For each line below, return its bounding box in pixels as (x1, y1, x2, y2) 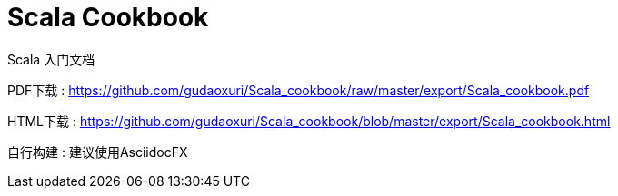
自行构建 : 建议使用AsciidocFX (7, 143, 188, 160)
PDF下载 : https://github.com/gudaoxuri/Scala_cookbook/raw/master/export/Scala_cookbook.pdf (7, 82, 590, 98)
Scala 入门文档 (7, 51, 95, 67)
